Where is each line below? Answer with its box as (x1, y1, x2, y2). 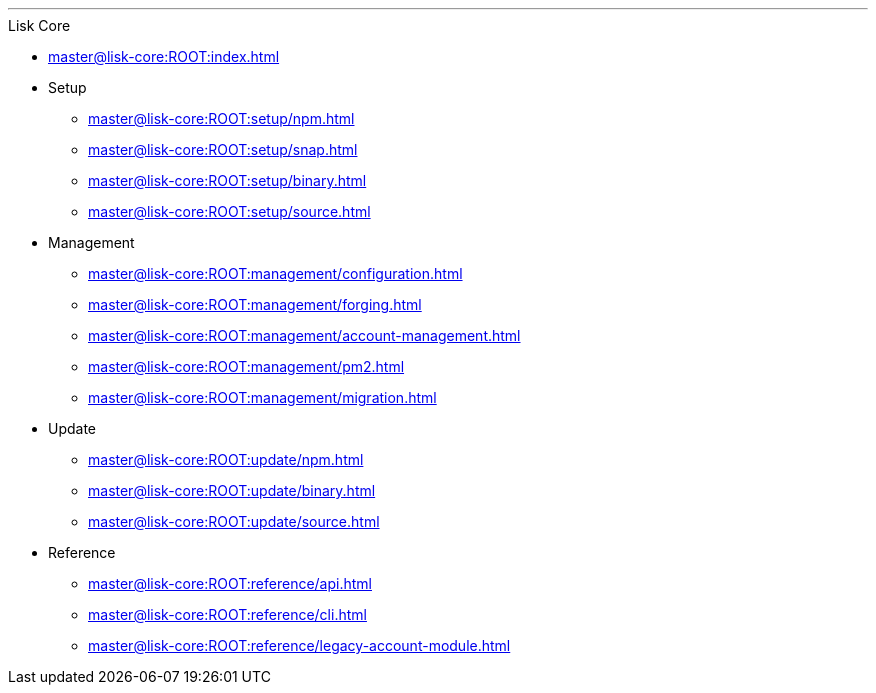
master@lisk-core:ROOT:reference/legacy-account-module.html (88, 637, 511, 654)
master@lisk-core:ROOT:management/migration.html (88, 389, 437, 406)
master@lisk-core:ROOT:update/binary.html (88, 482, 376, 499)
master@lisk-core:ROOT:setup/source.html (88, 203, 371, 220)
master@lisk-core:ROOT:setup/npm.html (88, 110, 355, 127)
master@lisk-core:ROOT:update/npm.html (88, 451, 364, 468)
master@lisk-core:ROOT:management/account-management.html (88, 327, 521, 344)
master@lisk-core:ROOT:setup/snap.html (88, 141, 358, 158)
